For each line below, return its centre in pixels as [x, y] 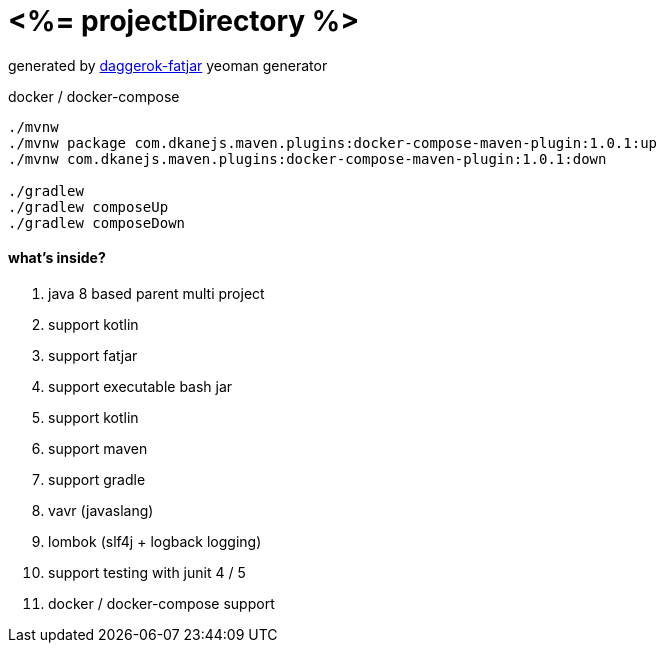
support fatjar [93, 355]
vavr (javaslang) [101, 510]
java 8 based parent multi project [156, 293]
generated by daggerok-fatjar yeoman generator [168, 65]
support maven [98, 448]
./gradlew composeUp [88, 206]
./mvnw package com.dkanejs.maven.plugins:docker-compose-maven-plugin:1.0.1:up [333, 142]
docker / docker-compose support [161, 603]
